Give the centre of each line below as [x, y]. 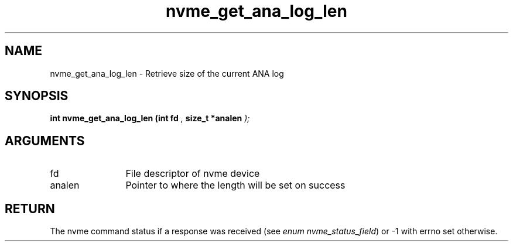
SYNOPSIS [37, 96]
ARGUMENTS [45, 141]
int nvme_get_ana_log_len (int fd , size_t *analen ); [150, 118]
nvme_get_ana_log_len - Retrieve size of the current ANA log [167, 73]
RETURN [30, 209]
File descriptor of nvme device [193, 174]
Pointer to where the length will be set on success [235, 185]
